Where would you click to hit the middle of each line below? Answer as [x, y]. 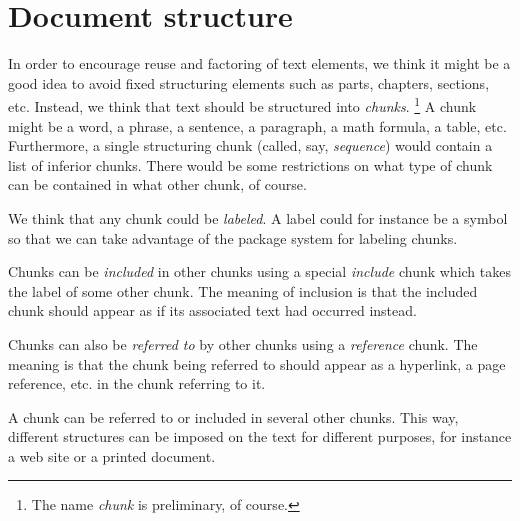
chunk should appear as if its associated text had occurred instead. [212, 310]
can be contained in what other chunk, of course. [157, 184]
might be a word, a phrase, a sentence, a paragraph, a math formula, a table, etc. [257, 125]
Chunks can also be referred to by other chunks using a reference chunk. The [243, 343]
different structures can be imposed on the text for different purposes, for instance [260, 436]
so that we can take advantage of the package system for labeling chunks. [233, 237]
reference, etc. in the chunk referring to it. [137, 383]
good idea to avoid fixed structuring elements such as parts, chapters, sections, [249, 82]
